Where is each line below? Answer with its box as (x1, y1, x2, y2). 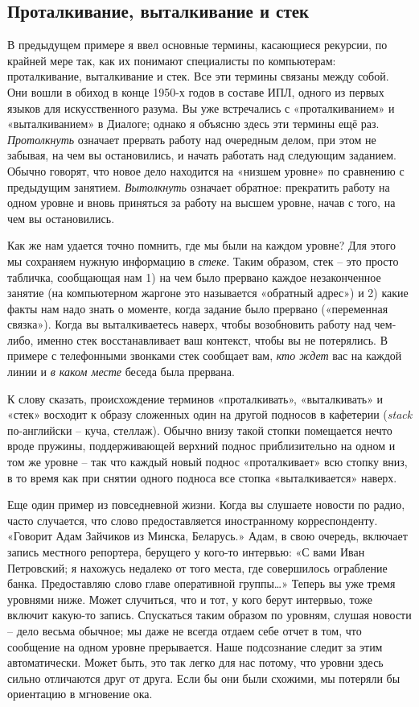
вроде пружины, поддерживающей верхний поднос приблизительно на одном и (7, 437, 396, 454)
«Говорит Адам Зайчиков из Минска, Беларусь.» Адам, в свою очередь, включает (7, 527, 408, 544)
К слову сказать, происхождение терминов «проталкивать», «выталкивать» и (7, 390, 384, 407)
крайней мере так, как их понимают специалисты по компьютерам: (7, 52, 336, 68)
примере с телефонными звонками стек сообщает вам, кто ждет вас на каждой (7, 347, 402, 364)
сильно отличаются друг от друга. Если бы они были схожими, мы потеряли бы (7, 669, 401, 686)
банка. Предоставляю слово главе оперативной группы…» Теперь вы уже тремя (7, 575, 396, 592)
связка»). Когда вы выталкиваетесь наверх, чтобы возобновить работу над (7, 316, 371, 333)
